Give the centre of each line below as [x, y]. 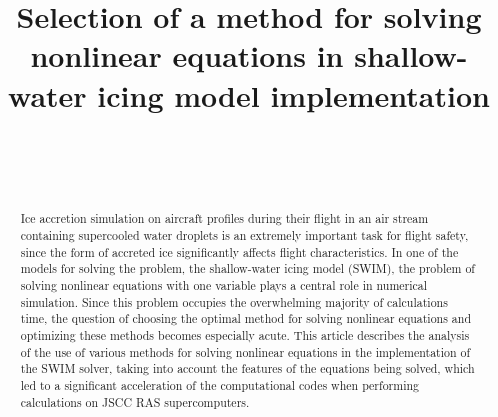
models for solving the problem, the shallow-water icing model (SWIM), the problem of [247, 268]
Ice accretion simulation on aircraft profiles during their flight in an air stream [224, 218]
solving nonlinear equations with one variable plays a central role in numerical [224, 285]
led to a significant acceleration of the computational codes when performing [220, 385]
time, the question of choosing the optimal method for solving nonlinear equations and [246, 318]
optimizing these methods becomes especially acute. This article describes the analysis [245, 335]
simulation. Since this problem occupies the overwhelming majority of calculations [234, 301]
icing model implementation [293, 94]
